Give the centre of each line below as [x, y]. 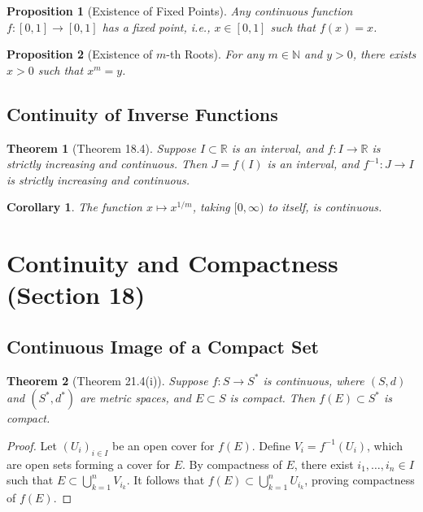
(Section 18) [76, 295]
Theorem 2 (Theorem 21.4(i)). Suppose [107, 380]
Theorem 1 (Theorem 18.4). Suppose [101, 148]
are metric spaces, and [135, 398]
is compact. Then [273, 398]
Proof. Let [32, 445]
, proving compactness [360, 480]
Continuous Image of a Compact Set [163, 346]
